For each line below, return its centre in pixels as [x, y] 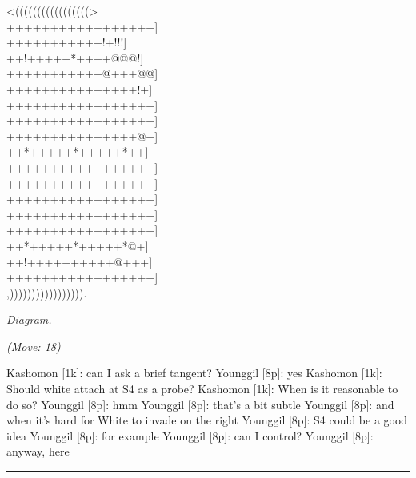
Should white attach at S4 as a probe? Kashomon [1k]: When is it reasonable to [202, 389]
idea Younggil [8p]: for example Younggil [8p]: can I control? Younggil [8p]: [190, 435]
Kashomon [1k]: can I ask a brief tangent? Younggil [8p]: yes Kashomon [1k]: [194, 373]
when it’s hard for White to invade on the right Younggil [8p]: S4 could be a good [207, 420]
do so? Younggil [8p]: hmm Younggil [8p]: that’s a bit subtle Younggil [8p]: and [200, 404]
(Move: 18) [34, 346]
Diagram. [29, 319]
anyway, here [38, 451]
